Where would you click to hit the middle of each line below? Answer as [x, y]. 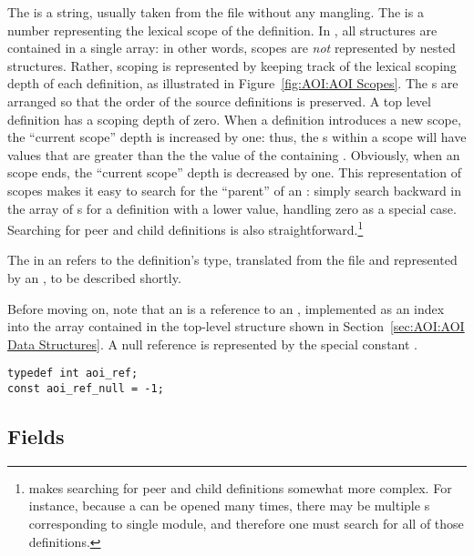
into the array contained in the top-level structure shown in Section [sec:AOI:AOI [236, 326]
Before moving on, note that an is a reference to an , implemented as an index [226, 308]
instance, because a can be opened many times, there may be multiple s [229, 505]
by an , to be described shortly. [94, 277]
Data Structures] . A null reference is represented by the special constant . [212, 344]
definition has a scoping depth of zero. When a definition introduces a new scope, [234, 119]
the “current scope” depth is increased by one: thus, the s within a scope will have [237, 137]
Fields [36, 436]
